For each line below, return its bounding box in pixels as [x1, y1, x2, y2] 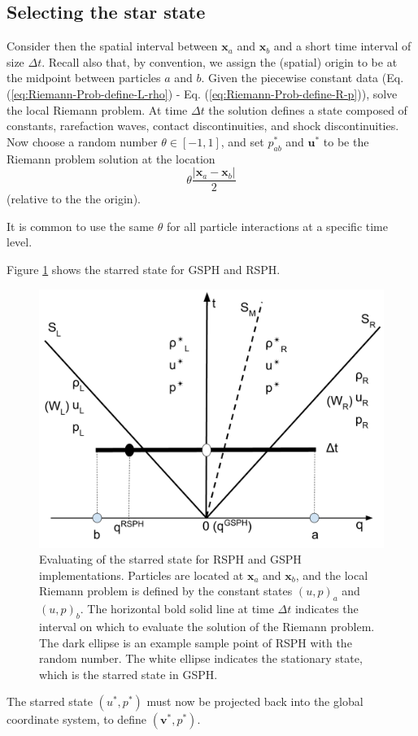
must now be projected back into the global [146, 693, 364, 710]
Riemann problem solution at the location [7, 150, 216, 167]
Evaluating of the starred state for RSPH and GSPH [39, 551, 302, 568]
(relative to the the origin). [7, 190, 141, 207]
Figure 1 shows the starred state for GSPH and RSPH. [7, 261, 281, 277]
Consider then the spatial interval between [7, 37, 218, 54]
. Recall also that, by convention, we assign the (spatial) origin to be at [41, 53, 398, 70]
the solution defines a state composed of [208, 101, 407, 118]
